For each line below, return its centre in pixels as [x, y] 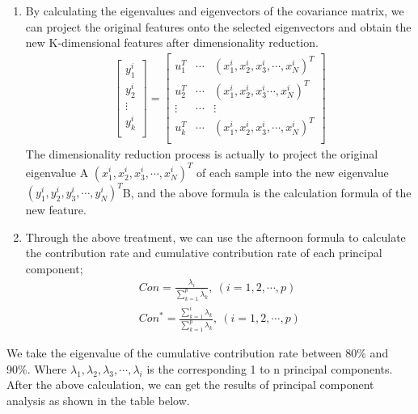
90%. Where [37, 368]
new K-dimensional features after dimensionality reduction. [172, 42]
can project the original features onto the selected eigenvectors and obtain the [218, 26]
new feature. [56, 210]
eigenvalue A [57, 172]
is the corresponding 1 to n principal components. [270, 368]
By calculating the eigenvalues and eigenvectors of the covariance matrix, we [215, 11]
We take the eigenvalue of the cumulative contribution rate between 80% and [198, 353]
